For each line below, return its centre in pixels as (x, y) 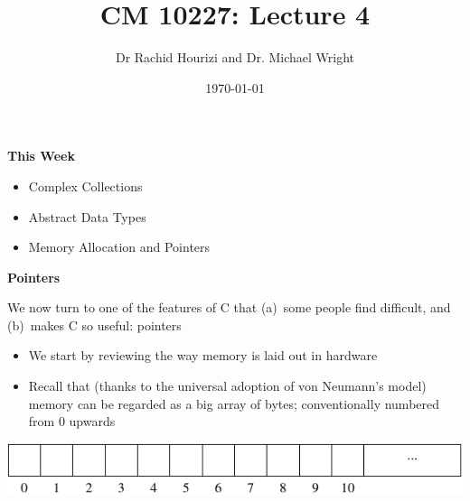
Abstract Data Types (87, 216)
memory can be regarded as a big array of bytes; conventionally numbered (234, 403)
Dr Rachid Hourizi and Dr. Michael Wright (235, 57)
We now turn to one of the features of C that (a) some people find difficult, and (229, 307)
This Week (41, 156)
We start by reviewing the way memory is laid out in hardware (203, 355)
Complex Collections (85, 186)
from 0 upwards (72, 421)
